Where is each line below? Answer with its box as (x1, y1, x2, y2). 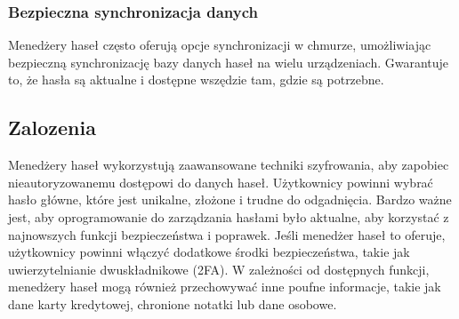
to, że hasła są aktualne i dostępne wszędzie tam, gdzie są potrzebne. (8, 70, 384, 89)
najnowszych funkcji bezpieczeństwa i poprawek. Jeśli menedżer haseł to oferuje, (8, 225, 446, 243)
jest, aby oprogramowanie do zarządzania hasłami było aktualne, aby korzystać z (8, 207, 449, 226)
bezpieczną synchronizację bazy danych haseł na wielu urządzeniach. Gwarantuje (8, 52, 449, 71)
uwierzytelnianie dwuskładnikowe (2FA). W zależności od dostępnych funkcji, (8, 259, 430, 278)
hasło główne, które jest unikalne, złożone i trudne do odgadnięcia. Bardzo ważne (8, 190, 452, 209)
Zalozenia (8, 114, 96, 141)
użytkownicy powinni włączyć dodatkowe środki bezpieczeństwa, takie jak (8, 243, 410, 261)
